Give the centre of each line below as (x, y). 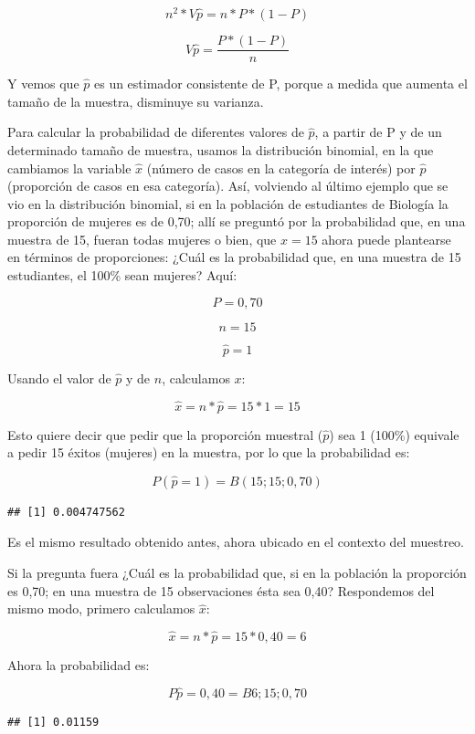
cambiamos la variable (69, 168)
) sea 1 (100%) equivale (394, 434)
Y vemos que (43, 84)
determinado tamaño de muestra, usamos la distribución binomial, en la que (221, 149)
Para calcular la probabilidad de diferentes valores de (156, 132)
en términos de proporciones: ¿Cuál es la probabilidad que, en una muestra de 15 (234, 257)
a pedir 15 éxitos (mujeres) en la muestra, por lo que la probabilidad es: (209, 452)
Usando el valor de (59, 377)
